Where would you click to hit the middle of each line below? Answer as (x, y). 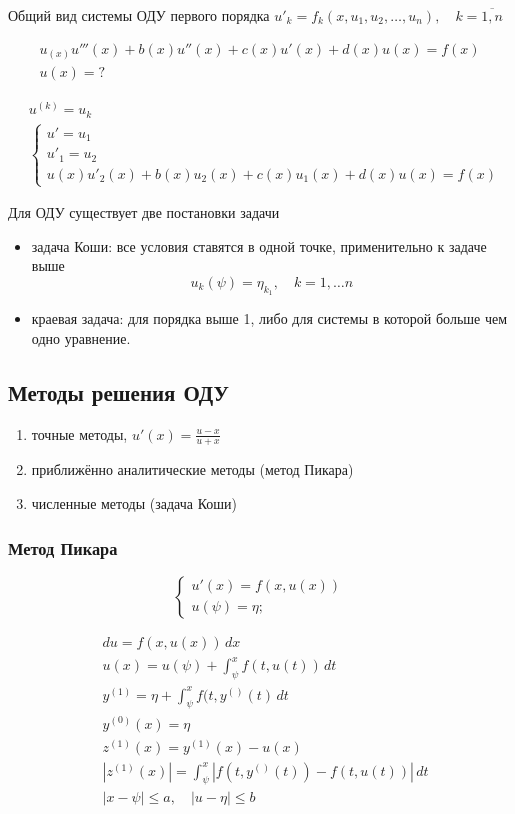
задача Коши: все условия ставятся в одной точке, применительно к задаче (259, 245)
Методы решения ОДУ (118, 391)
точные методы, (79, 433)
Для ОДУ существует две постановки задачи (144, 212)
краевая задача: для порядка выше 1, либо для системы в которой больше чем (269, 318)
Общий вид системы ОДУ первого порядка (139, 15)
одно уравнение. (81, 337)
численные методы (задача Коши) (134, 503)
